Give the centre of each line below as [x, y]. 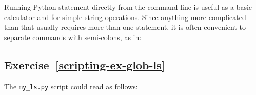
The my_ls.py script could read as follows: [71, 86]
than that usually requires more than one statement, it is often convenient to [125, 27]
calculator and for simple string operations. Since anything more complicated [125, 17]
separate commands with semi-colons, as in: [73, 37]
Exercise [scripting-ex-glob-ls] [85, 64]
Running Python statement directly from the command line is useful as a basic [128, 7]
